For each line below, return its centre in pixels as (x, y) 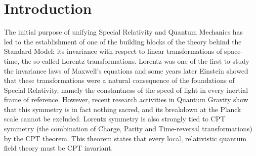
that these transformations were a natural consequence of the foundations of (119, 80)
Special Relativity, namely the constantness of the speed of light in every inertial (126, 90)
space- (234, 51)
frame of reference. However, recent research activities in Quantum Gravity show (126, 99)
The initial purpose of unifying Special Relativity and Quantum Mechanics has (124, 32)
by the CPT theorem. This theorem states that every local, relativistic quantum (125, 138)
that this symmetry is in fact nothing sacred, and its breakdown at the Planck (123, 109)
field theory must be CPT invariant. (59, 148)
